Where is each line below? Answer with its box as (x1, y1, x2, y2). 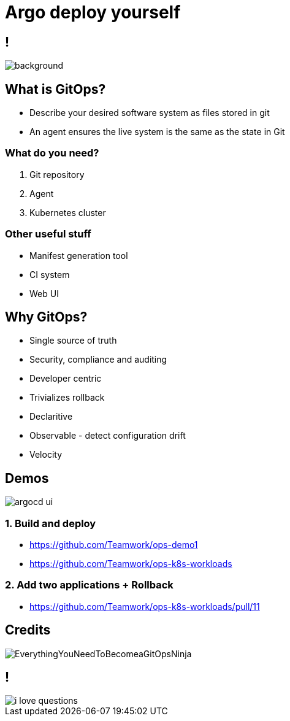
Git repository (29, 169, 85, 180)
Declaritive (29, 411, 73, 422)
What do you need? (5, 147, 99, 160)
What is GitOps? (5, 81, 106, 97)
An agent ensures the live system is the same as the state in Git (29, 126, 285, 137)
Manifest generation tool (29, 250, 128, 261)
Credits (5, 622, 51, 638)
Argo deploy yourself (5, 2, 181, 23)
